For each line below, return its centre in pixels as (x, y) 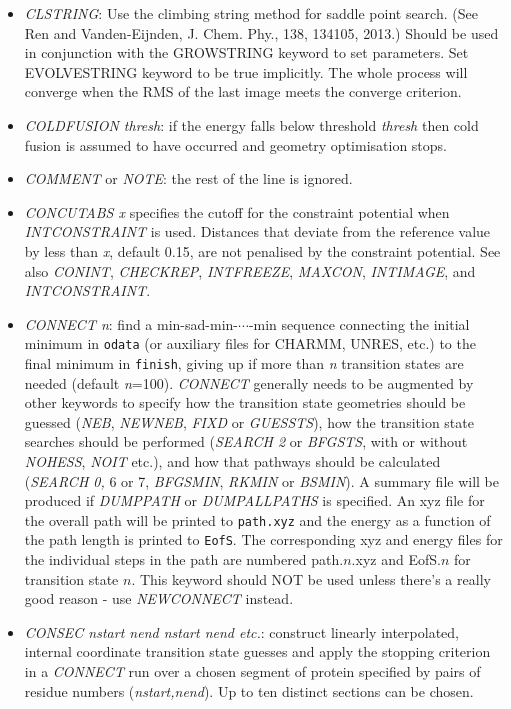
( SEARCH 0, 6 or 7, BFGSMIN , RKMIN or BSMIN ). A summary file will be (262, 480)
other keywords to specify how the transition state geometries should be (245, 402)
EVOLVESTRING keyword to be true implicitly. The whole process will (246, 71)
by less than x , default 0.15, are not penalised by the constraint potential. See (262, 250)
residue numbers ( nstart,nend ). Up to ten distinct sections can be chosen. (249, 690)
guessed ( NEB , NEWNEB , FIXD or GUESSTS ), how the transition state (249, 421)
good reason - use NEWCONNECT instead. (159, 598)
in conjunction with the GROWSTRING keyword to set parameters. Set (246, 52)
